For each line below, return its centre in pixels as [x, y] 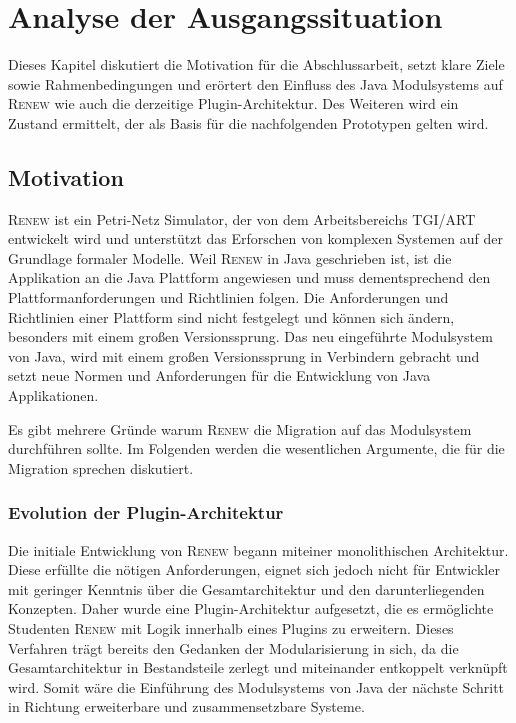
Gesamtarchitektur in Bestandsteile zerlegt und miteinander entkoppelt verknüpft [258, 667]
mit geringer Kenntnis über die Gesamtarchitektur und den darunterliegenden [246, 588]
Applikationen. [53, 395]
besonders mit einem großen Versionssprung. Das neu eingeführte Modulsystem [250, 336]
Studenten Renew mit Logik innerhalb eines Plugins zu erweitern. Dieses [231, 628]
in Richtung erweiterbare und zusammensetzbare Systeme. [186, 706]
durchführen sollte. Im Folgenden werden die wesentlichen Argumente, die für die [256, 448]
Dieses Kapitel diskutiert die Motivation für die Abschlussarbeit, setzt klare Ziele [256, 64]
